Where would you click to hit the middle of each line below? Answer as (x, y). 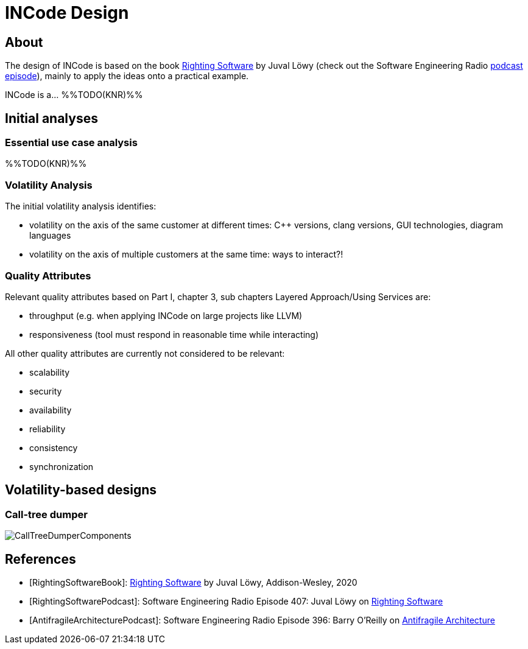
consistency (54, 447)
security (46, 391)
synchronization (62, 466)
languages (50, 236)
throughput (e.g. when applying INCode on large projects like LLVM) (166, 315)
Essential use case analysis (71, 143)
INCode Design (67, 13)
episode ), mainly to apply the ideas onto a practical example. (127, 76)
